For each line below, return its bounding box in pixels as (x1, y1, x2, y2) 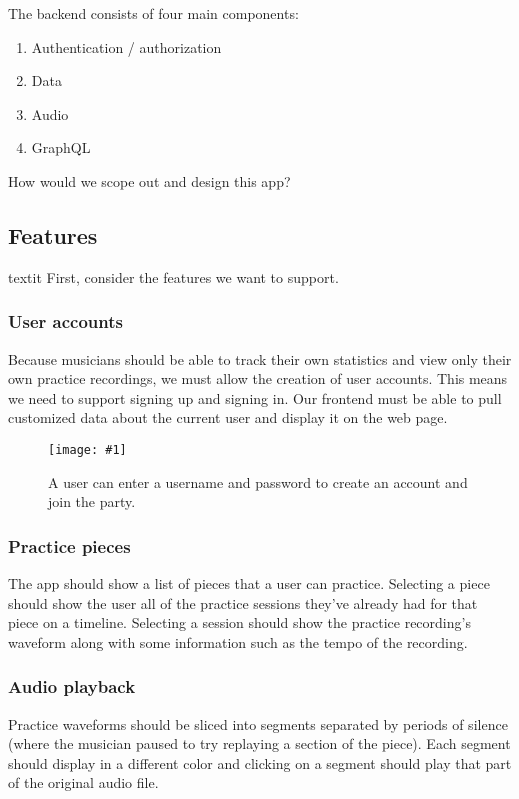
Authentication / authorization (31, 36, 222, 57)
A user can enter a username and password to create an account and (48, 471, 468, 492)
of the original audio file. (8, 772, 159, 793)
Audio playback (8, 674, 136, 699)
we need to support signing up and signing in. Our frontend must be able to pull (8, 387, 502, 408)
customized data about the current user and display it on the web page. (8, 407, 448, 428)
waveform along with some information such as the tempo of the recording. (8, 631, 468, 652)
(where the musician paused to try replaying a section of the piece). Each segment (8, 733, 511, 754)
